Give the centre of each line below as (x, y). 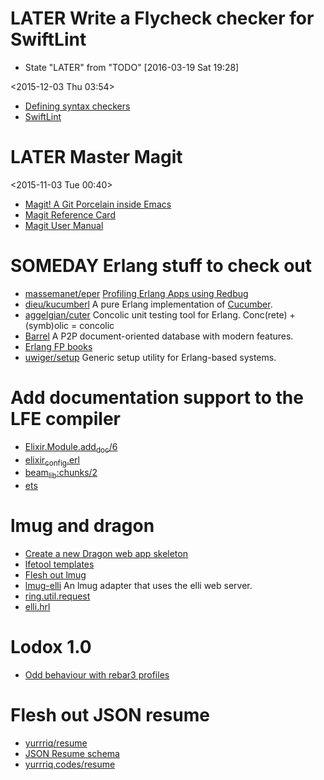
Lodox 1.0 (51, 647)
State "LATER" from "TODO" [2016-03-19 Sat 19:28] (132, 67)
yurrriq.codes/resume (70, 764)
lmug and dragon (82, 526)
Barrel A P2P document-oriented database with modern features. (159, 336)
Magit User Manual (64, 225)
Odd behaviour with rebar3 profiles (97, 675)
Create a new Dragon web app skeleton (106, 554)
